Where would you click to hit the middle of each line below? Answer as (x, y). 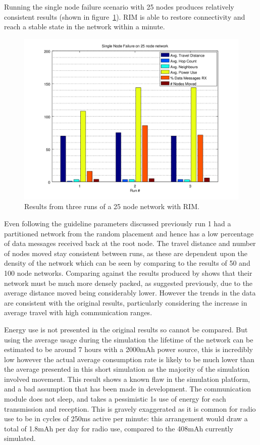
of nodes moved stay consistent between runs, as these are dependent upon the (126, 253)
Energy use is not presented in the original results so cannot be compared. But (126, 329)
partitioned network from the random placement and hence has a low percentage (129, 233)
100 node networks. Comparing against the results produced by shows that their (128, 273)
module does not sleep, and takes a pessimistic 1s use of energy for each (115, 399)
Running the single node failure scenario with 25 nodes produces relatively (119, 7)
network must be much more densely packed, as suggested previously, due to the (128, 283)
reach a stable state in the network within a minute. (85, 27)
